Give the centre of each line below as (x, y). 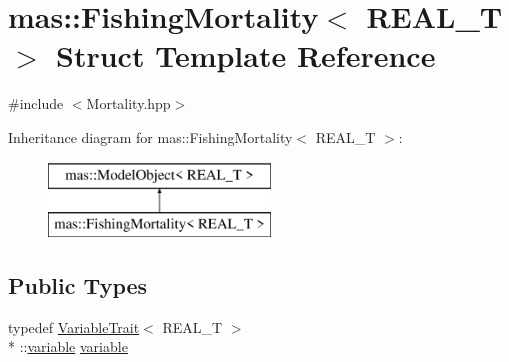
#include (36, 103)
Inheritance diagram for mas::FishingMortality (150, 136)
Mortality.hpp (128, 103)
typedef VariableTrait (74, 326)
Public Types (78, 285)
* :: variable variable (68, 346)
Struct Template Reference (246, 55)
